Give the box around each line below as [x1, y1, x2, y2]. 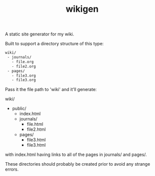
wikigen [66, 3, 99, 15]
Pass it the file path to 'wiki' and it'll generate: [5, 87, 97, 92]
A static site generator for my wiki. [5, 31, 74, 37]
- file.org [11, 59, 34, 64]
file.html [26, 121, 44, 127]
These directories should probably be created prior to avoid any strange [5, 161, 151, 167]
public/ [12, 106, 27, 112]
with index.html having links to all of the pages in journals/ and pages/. [5, 151, 147, 158]
